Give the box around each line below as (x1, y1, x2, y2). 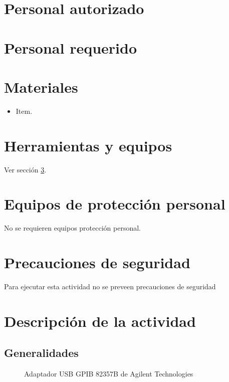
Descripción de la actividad (4, 310, 196, 331)
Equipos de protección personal (4, 194, 225, 214)
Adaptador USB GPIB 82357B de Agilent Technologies (24, 368, 193, 379)
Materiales (4, 76, 78, 97)
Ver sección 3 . (4, 164, 47, 174)
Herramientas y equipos (4, 135, 172, 155)
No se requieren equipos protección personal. (4, 223, 141, 233)
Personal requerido (4, 37, 137, 58)
